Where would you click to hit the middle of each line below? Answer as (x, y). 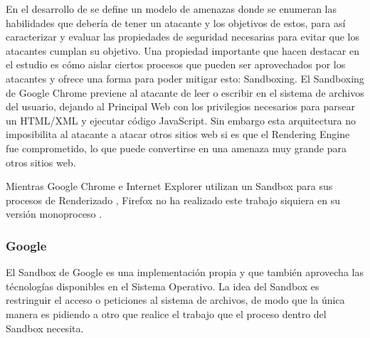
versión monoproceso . (54, 214)
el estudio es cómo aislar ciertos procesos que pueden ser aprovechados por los (176, 64)
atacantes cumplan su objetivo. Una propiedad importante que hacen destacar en (183, 50)
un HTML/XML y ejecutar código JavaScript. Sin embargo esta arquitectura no (181, 120)
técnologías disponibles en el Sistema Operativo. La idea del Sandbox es (163, 286)
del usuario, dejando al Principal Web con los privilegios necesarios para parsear (180, 106)
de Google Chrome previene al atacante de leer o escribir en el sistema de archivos (185, 92)
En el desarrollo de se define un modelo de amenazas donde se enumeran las (171, 9)
